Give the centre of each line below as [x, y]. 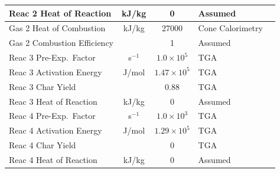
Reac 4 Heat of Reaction [53, 159]
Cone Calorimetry [230, 28]
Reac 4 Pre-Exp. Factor [52, 116]
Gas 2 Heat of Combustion [57, 28]
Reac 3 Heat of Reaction [53, 101]
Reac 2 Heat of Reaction [60, 13]
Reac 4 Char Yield [43, 145]
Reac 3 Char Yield [43, 86]
